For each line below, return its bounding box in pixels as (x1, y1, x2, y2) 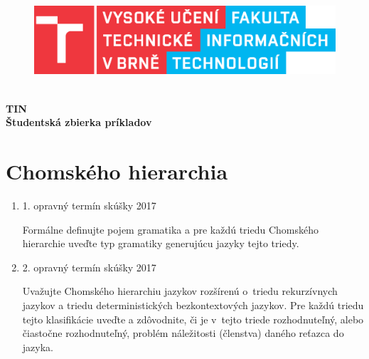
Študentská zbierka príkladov (6, 115, 152, 130)
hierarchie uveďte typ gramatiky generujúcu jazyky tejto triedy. (22, 236, 299, 251)
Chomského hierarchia (6, 157, 228, 186)
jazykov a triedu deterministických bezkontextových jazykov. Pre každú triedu (22, 297, 364, 312)
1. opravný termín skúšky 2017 (22, 197, 156, 212)
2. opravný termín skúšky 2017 (22, 259, 156, 274)
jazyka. (22, 339, 53, 354)
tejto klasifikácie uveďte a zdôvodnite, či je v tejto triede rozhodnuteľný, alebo (22, 311, 364, 326)
